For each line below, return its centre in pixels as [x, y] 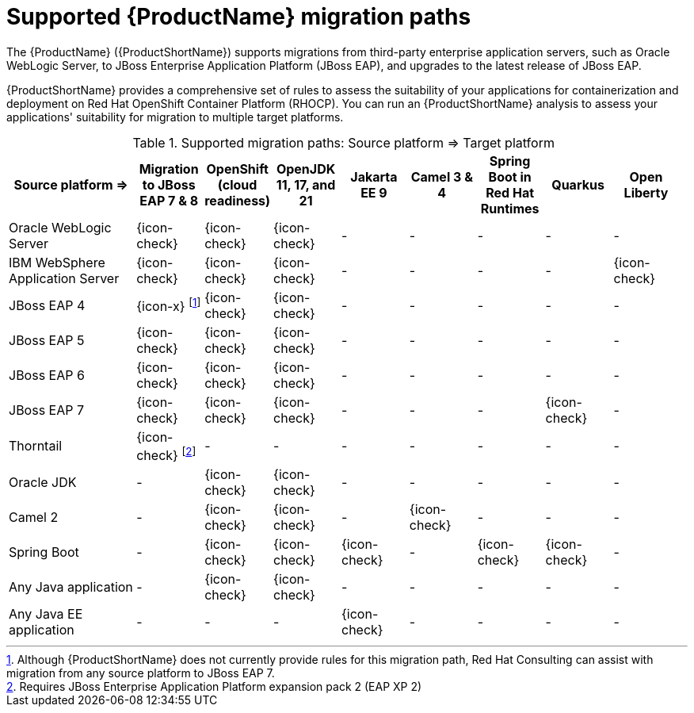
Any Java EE [46, 614]
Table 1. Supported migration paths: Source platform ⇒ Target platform [343, 142]
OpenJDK [306, 169]
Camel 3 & [442, 176]
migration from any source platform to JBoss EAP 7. [141, 673]
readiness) [238, 200]
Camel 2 [34, 517]
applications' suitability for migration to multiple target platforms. [175, 117]
